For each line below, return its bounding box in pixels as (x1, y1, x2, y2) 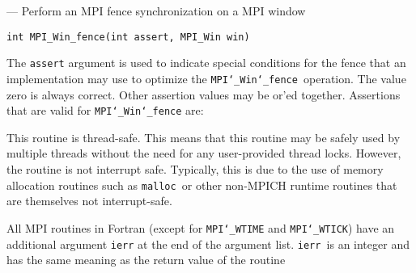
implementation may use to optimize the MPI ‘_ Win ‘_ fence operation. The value (6, 69, 406, 86)
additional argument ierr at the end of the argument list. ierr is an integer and (6, 235, 410, 252)
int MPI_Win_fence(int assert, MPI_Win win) (6, 31, 250, 43)
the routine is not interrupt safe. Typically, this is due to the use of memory (6, 161, 384, 177)
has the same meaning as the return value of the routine (6, 251, 286, 268)
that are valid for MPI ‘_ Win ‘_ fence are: (6, 102, 204, 119)
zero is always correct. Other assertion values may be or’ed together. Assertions (6, 86, 401, 103)
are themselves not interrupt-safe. (6, 192, 172, 209)
